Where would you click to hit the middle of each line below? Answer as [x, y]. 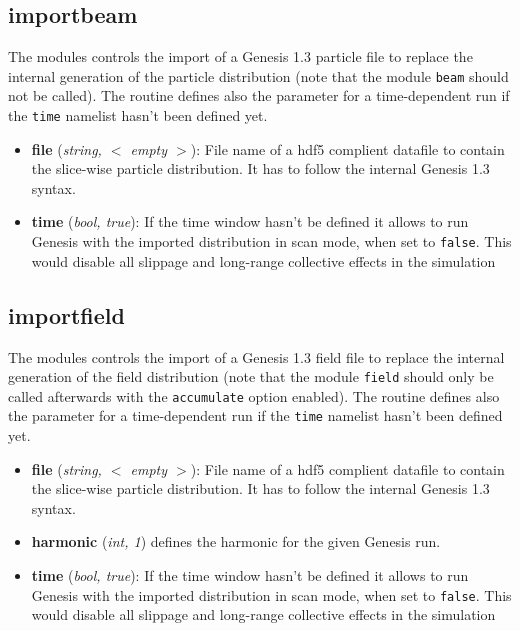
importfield [66, 314]
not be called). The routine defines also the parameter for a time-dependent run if [259, 95]
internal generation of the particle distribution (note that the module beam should [258, 75]
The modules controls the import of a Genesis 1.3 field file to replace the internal [256, 356]
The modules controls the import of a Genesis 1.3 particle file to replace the [240, 56]
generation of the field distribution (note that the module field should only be [251, 376]
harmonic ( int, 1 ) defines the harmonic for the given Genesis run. [236, 541]
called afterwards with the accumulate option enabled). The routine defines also [254, 395]
